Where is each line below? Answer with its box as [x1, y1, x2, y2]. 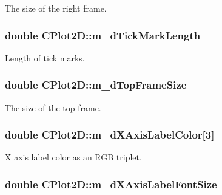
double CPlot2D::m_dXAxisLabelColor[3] [5, 127, 215, 142]
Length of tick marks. [5, 51, 85, 64]
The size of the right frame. [5, 2, 107, 14]
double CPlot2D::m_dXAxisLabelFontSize [5, 176, 217, 191]
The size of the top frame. [5, 101, 101, 114]
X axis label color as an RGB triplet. [5, 151, 142, 163]
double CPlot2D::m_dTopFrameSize [5, 77, 187, 92]
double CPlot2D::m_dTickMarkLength [5, 27, 201, 43]
